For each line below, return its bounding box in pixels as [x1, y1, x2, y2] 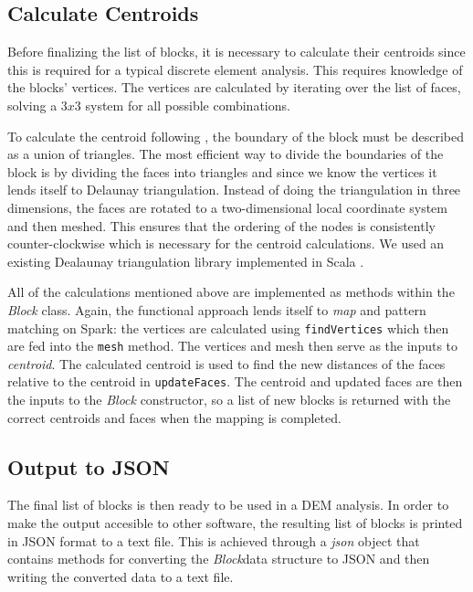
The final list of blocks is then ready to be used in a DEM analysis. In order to [7, 495, 449, 514]
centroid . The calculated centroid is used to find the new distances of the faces [7, 354, 446, 373]
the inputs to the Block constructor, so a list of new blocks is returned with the [7, 390, 451, 409]
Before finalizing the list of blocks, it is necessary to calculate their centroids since [7, 42, 466, 61]
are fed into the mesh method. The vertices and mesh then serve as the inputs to [7, 336, 458, 355]
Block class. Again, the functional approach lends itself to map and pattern [7, 300, 426, 319]
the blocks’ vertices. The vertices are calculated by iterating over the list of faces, [7, 78, 461, 97]
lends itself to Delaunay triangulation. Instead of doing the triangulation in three [7, 180, 461, 199]
